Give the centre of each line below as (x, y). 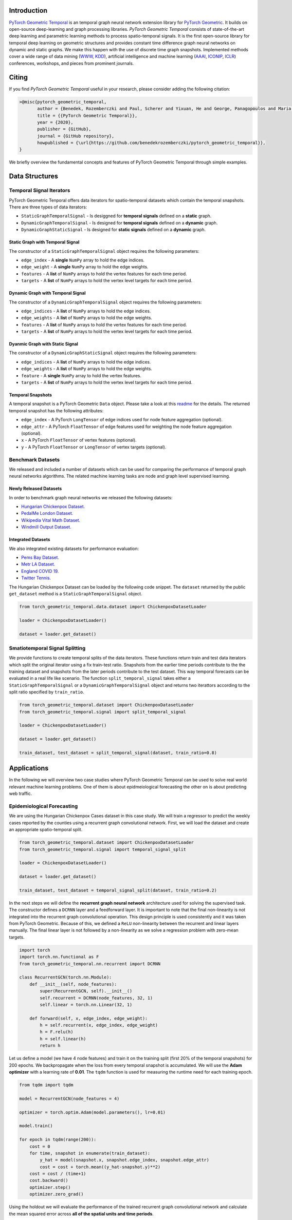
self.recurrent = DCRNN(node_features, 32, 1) (96, 998)
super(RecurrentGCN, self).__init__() (86, 991)
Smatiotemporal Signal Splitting (47, 648)
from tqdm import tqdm (46, 1085)
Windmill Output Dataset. (46, 527)
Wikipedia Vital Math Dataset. (51, 520)
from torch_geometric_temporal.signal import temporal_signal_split (103, 849)
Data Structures (34, 176)
